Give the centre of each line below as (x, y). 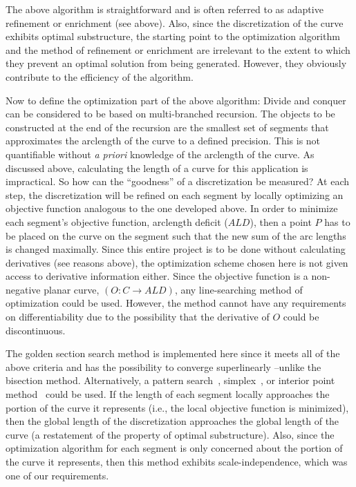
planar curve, (72, 289)
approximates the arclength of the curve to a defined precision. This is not (163, 141)
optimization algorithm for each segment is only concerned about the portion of (174, 448)
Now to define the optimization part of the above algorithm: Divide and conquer (176, 100)
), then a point (281, 221)
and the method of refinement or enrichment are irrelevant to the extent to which (178, 49)
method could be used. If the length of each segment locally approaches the (168, 394)
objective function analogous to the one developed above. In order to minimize (172, 208)
